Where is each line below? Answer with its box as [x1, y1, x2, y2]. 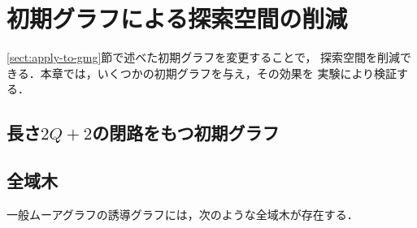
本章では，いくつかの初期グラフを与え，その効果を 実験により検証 [40, 64, 397, 81]
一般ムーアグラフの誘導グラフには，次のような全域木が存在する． [7, 205, 358, 222]
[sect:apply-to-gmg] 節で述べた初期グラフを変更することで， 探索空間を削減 [7, 49, 401, 66]
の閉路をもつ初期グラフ [92, 120, 280, 145]
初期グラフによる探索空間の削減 [7, 2, 348, 35]
